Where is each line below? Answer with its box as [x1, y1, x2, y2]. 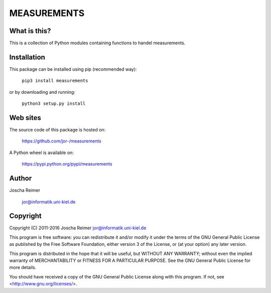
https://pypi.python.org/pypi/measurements [22, 161, 112, 167]
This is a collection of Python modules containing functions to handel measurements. [9, 40, 186, 46]
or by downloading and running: [9, 89, 75, 95]
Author [9, 174, 32, 183]
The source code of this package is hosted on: [9, 127, 106, 133]
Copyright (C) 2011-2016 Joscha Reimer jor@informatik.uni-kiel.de [9, 225, 147, 231]
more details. [9, 264, 37, 270]
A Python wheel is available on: [9, 150, 74, 156]
